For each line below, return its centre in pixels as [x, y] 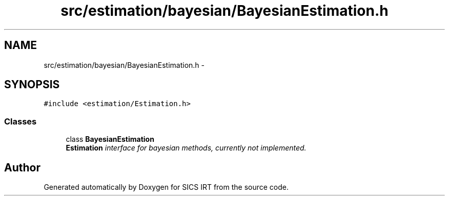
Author [22, 167]
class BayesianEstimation [110, 139]
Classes [21, 121]
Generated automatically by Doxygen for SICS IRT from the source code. [166, 187]
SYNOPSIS [32, 85]
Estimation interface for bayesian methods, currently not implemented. [186, 148]
